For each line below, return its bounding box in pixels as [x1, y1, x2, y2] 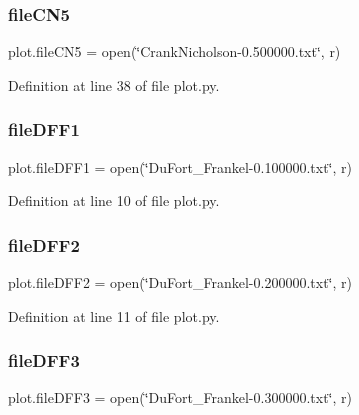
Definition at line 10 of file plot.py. [8, 190, 220, 211]
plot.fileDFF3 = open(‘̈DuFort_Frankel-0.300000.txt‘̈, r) [8, 387, 352, 408]
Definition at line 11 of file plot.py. [8, 305, 220, 326]
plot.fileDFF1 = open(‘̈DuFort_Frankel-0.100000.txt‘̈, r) [8, 156, 352, 177]
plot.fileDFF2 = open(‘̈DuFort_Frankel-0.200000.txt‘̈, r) [8, 272, 352, 293]
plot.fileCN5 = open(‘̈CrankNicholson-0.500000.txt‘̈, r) [8, 41, 341, 62]
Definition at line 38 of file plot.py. [8, 74, 220, 95]
